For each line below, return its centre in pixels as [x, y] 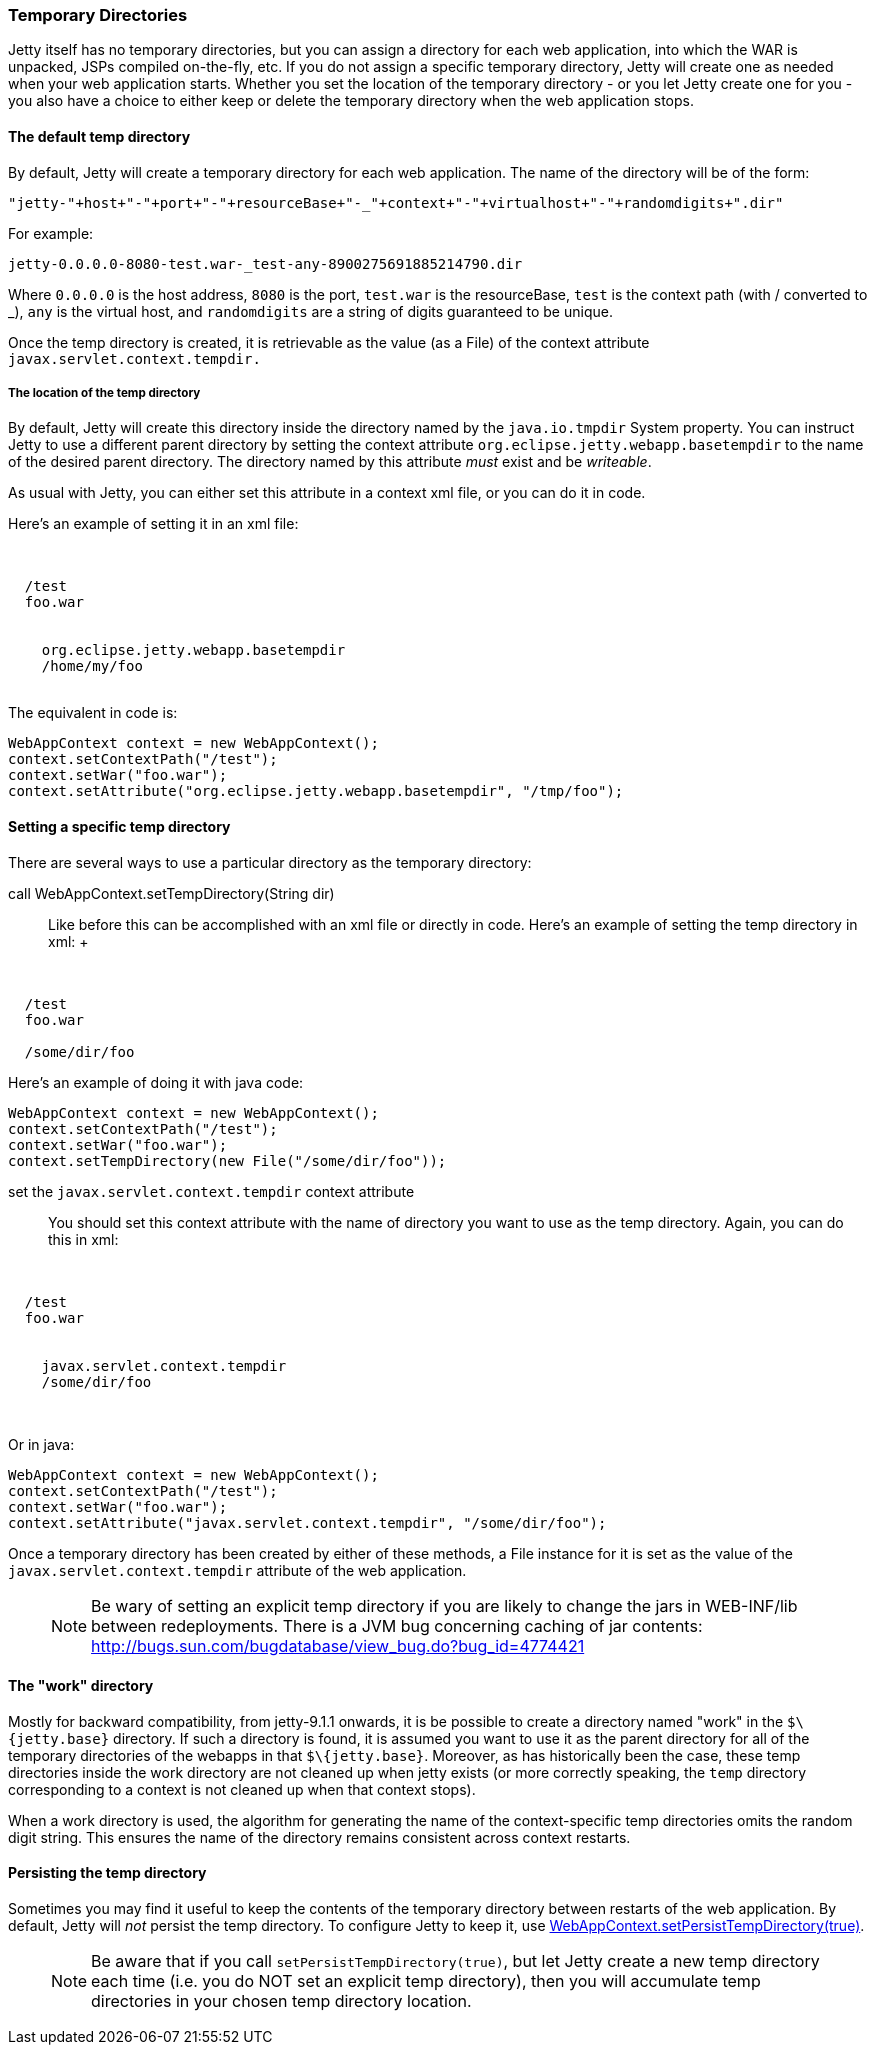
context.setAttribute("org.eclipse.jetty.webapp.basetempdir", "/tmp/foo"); [316, 791]
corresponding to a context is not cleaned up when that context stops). [242, 1789]
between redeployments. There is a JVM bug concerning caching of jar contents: [397, 1625]
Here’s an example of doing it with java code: [156, 1082]
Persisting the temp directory [107, 1873]
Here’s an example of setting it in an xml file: [153, 524]
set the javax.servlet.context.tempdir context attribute [211, 1191]
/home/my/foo [92, 666]
